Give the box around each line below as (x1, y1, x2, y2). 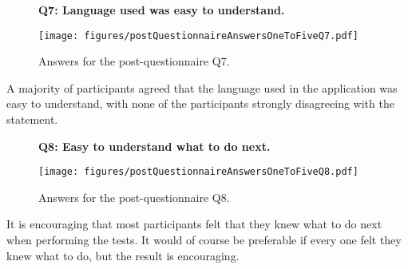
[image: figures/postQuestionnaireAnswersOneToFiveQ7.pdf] (38, 30, 358, 42)
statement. (6, 111, 58, 128)
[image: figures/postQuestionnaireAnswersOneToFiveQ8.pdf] (38, 166, 358, 178)
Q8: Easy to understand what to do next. (38, 137, 271, 154)
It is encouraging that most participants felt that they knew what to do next (6, 216, 382, 232)
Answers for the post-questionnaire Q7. (38, 53, 230, 69)
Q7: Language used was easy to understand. (38, 2, 285, 18)
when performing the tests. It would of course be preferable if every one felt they (6, 231, 402, 248)
